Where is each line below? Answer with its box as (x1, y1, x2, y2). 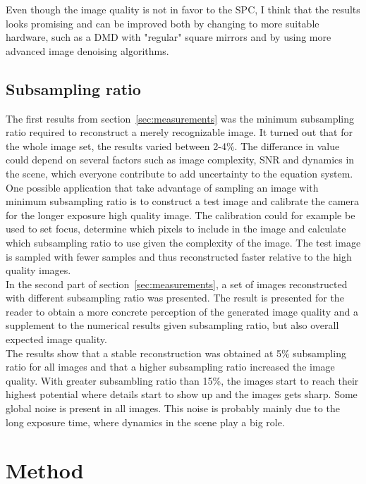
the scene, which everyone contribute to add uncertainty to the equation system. (6, 166, 353, 180)
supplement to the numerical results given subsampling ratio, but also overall (6, 318, 339, 333)
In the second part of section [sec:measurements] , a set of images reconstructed (6, 276, 348, 291)
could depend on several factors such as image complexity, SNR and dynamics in (6, 152, 355, 167)
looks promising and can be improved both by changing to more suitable (6, 15, 319, 30)
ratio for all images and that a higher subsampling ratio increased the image (6, 359, 335, 374)
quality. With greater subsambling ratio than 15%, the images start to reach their (6, 373, 359, 387)
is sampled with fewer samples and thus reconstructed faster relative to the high (6, 249, 352, 263)
